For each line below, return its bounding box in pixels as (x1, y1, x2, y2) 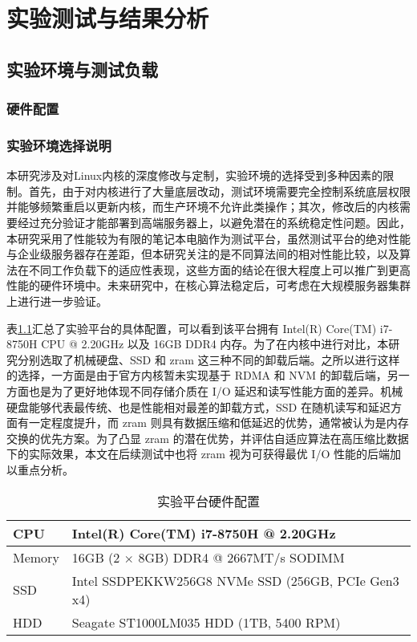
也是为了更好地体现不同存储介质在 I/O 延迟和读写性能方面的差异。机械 (28, 382, 403, 399)
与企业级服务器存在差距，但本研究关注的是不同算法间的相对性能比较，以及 (6, 246, 399, 262)
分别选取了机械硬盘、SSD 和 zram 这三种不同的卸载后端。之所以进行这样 (17, 351, 400, 368)
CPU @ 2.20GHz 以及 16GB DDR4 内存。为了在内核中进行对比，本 (41, 335, 389, 352)
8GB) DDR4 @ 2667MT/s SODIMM (138, 547, 345, 567)
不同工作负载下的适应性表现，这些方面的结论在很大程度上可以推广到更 (28, 261, 399, 278)
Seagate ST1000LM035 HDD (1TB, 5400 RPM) (71, 612, 341, 632)
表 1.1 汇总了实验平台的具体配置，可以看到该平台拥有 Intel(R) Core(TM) (6, 319, 377, 336)
